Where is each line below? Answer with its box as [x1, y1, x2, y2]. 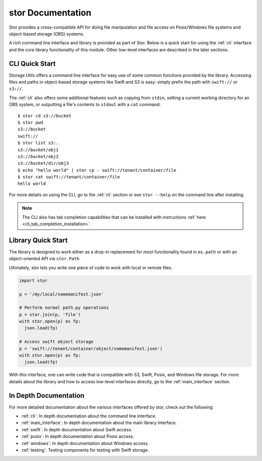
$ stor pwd [17, 120, 44, 125]
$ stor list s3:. [17, 140, 59, 146]
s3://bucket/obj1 [17, 147, 59, 153]
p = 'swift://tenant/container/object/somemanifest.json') [19, 346, 163, 351]
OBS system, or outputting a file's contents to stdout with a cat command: [9, 102, 161, 107]
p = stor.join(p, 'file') [19, 312, 81, 317]
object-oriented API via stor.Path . [9, 256, 81, 262]
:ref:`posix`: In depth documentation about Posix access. [21, 433, 134, 440]
